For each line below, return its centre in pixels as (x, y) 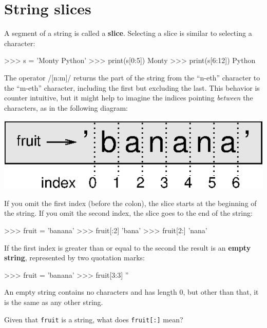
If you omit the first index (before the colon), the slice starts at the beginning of (130, 203)
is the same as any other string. (54, 302)
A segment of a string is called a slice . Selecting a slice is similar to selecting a (128, 33)
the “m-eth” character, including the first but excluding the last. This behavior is (132, 87)
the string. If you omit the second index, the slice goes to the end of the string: (128, 213)
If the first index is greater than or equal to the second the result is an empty (128, 247)
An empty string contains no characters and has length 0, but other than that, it (131, 292)
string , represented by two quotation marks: (74, 258)
